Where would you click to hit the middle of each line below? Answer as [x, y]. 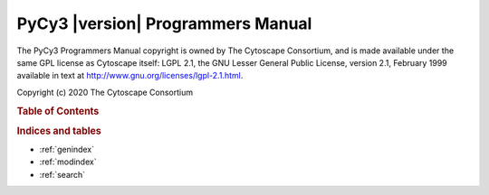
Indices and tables [59, 131]
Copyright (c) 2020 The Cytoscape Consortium [105, 92]
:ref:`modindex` [68, 162]
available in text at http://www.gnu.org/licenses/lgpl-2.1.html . [130, 76]
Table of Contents [58, 111]
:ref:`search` [62, 174]
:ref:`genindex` [67, 150]
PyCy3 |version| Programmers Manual [164, 23]
